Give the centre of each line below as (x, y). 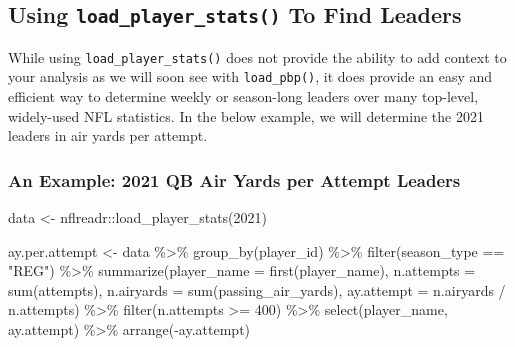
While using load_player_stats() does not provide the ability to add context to (257, 56)
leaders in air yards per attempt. (108, 135)
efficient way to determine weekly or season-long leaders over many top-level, (243, 96)
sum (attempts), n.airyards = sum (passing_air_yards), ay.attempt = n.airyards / (257, 289)
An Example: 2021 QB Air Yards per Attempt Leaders (234, 179)
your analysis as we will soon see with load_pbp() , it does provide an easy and (250, 76)
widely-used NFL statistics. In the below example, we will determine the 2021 (246, 115)
